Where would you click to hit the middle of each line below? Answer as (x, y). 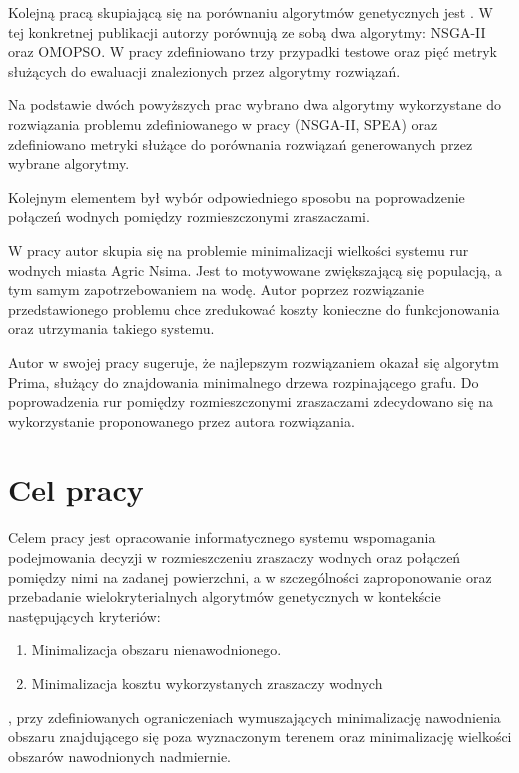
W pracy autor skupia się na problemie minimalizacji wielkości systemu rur (238, 249)
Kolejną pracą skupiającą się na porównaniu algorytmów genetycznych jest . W (250, 12)
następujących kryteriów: (84, 615)
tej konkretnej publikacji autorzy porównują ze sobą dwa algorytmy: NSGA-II (247, 31)
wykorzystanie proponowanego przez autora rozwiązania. (181, 420)
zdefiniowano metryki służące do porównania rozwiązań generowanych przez (240, 143)
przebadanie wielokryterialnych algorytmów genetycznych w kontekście (224, 596)
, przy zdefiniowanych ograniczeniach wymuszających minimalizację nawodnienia (254, 716)
